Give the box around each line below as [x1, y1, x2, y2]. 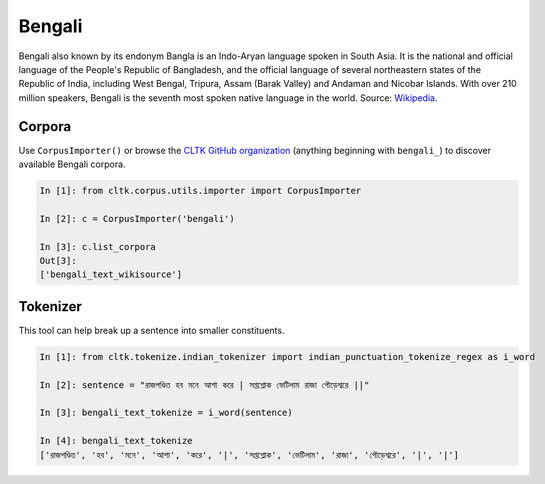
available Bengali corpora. [18, 158, 126, 170]
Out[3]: [39, 255, 77, 266]
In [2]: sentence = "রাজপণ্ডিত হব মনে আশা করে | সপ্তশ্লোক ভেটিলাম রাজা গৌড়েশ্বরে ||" [39, 379, 370, 390]
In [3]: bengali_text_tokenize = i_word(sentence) [39, 407, 294, 419]
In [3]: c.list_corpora [39, 241, 157, 252]
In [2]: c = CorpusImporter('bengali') [39, 213, 235, 224]
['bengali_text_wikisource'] [39, 269, 183, 280]
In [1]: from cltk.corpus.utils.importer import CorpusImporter [39, 185, 362, 196]
